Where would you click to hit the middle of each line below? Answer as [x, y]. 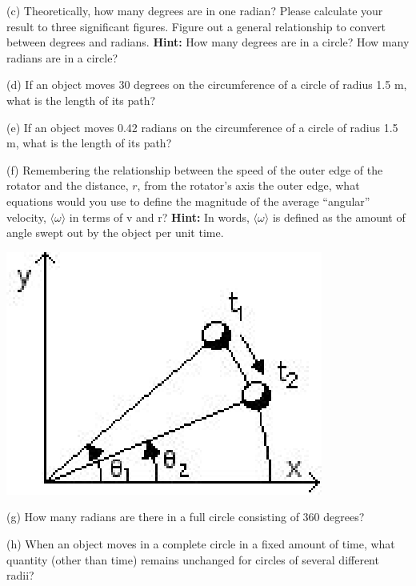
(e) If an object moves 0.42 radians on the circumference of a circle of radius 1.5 [202, 127]
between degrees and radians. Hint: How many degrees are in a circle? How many [208, 42]
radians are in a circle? [62, 57]
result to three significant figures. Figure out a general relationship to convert [196, 26]
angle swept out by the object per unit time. [115, 233]
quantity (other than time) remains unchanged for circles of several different [193, 559]
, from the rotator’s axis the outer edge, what [248, 185]
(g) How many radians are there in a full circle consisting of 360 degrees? [186, 517]
